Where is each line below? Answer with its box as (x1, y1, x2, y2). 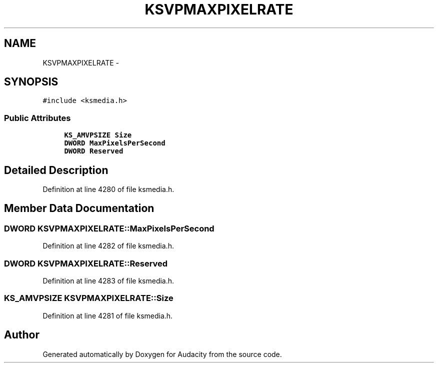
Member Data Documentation (4, 202, 154, 215)
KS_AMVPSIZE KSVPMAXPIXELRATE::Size (4, 293, 173, 303)
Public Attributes (4, 112, 71, 123)
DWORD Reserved (64, 147, 123, 155)
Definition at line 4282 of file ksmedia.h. (42, 241, 174, 250)
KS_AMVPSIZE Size (64, 131, 132, 139)
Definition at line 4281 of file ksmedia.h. (42, 311, 173, 320)
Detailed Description (4, 163, 108, 176)
